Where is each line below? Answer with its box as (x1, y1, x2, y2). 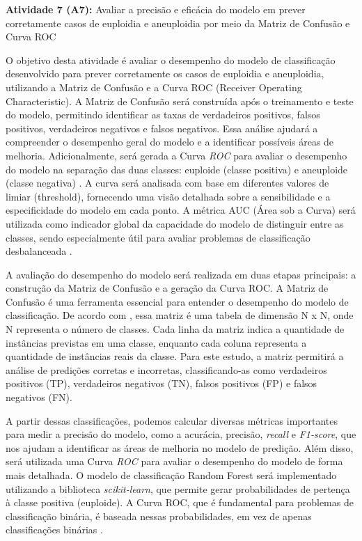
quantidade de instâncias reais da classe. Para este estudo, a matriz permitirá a (6, 349, 344, 363)
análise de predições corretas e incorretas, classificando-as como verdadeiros (6, 362, 327, 377)
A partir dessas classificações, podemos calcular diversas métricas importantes (6, 413, 338, 428)
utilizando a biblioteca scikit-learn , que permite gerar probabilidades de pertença (6, 481, 350, 496)
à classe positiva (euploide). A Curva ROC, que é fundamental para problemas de (6, 495, 354, 510)
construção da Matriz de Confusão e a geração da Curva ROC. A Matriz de (6, 281, 329, 295)
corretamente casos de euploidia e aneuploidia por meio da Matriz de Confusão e (6, 15, 350, 30)
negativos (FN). (6, 390, 72, 405)
